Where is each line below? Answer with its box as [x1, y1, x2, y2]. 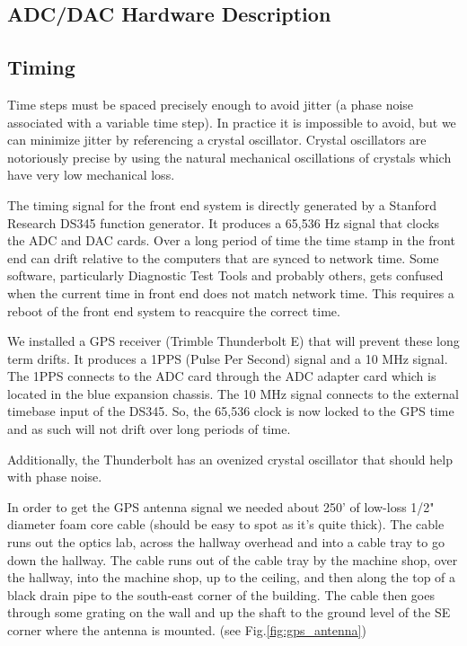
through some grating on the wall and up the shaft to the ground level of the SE [7, 603, 451, 622]
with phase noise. [7, 467, 102, 486]
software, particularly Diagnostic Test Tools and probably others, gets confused [7, 266, 444, 285]
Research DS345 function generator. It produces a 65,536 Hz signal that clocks [7, 213, 440, 232]
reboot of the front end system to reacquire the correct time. [7, 301, 340, 320]
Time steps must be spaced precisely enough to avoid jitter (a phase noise [7, 94, 414, 113]
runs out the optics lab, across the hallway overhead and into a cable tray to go [7, 533, 445, 552]
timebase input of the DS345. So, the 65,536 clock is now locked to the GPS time [7, 402, 454, 420]
